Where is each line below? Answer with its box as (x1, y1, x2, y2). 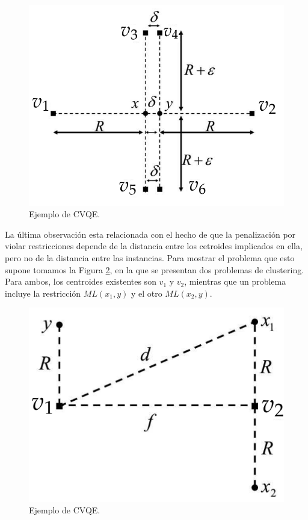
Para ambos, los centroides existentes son (5, 275, 156, 288)
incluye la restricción (5, 286, 81, 299)
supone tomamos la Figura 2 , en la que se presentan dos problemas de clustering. (5, 263, 304, 276)
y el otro (131, 286, 162, 299)
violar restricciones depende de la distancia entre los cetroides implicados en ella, (5, 240, 303, 252)
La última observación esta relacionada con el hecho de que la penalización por (5, 227, 296, 240)
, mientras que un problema (184, 275, 286, 288)
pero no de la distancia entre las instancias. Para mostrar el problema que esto (5, 251, 295, 264)
